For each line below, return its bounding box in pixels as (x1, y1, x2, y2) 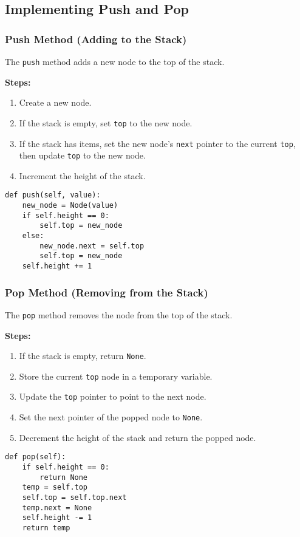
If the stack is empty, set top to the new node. (19, 116, 193, 129)
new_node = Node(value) (22, 201, 118, 210)
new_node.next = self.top (39, 241, 145, 250)
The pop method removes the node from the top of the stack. (5, 308, 233, 321)
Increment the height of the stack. (19, 169, 146, 182)
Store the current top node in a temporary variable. (19, 369, 213, 382)
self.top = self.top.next (22, 493, 127, 502)
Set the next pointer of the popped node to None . (19, 411, 203, 423)
